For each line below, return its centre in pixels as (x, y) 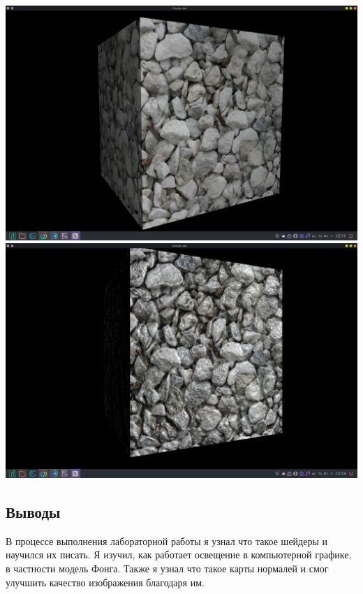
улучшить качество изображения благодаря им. (105, 582)
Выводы (33, 511)
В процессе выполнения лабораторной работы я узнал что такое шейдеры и (166, 541)
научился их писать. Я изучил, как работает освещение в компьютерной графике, (179, 555)
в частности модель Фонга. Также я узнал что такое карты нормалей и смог (167, 568)
